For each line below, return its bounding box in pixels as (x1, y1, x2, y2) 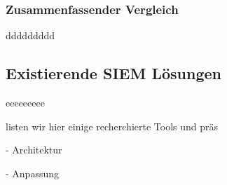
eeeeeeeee (6, 95, 45, 110)
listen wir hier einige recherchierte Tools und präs (6, 118, 219, 133)
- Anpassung (6, 165, 59, 180)
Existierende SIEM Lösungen (6, 62, 221, 84)
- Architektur (6, 142, 62, 157)
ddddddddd (6, 28, 55, 43)
